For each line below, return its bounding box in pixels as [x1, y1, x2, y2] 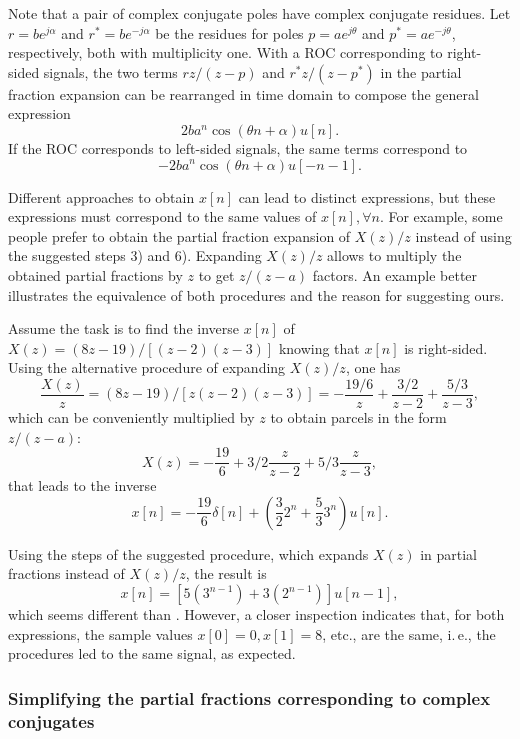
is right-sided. [404, 337, 488, 358]
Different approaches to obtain [8, 186, 195, 207]
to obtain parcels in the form [270, 406, 447, 427]
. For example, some [379, 206, 503, 227]
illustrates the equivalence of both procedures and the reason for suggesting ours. [8, 284, 505, 305]
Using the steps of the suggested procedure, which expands [8, 543, 369, 564]
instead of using [415, 225, 512, 246]
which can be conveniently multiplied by [8, 406, 255, 427]
